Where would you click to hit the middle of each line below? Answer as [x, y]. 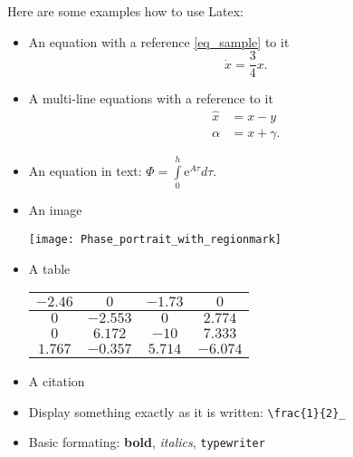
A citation [57, 381]
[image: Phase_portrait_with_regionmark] [155, 239]
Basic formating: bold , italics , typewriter [147, 442]
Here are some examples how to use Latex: [125, 11]
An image [55, 210]
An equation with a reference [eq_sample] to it [159, 41]
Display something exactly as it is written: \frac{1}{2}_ [187, 411]
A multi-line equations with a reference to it [151, 98]
